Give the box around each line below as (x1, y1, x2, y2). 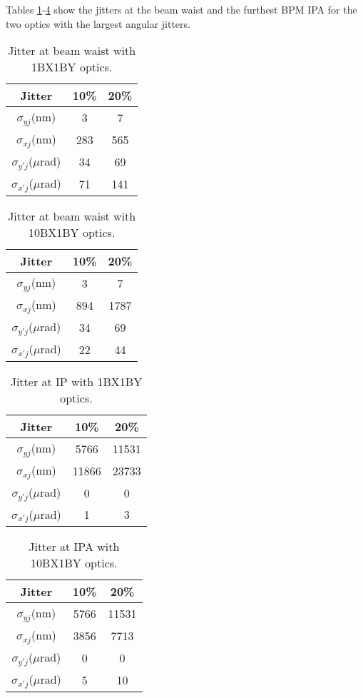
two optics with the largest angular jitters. (6, 16, 190, 31)
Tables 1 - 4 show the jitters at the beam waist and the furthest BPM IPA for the (6, 2, 357, 16)
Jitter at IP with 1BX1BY (10, 373, 143, 390)
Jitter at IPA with (29, 538, 120, 555)
